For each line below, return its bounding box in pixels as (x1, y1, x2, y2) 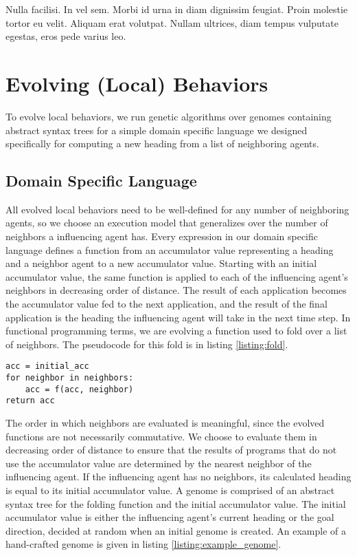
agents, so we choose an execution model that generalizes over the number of (5, 215, 328, 230)
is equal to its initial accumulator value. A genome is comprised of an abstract (5, 483, 335, 498)
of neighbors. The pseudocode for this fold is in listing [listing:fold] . (5, 336, 288, 351)
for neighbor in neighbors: (5, 373, 134, 383)
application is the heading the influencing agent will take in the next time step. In (5, 310, 351, 324)
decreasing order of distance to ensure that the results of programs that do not (5, 442, 337, 457)
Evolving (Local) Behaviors (5, 69, 268, 97)
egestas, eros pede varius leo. (5, 29, 126, 43)
